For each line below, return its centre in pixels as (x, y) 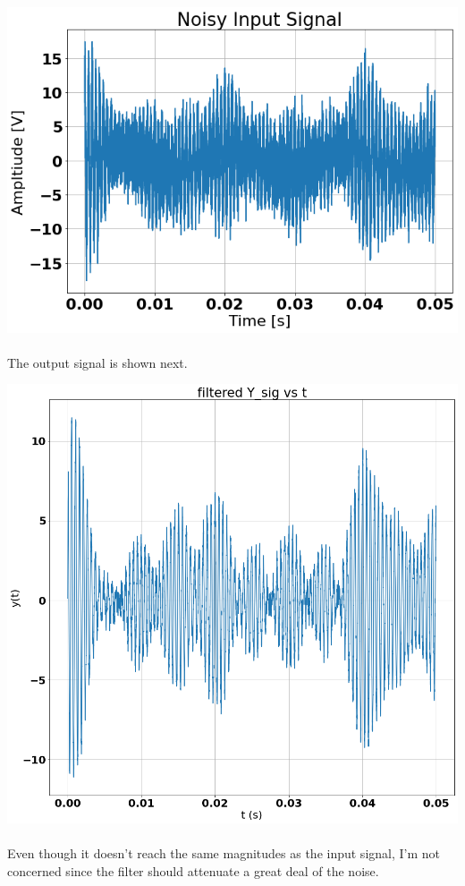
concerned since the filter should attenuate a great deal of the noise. (193, 870)
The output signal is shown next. (97, 362)
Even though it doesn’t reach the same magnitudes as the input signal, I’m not (224, 852)
